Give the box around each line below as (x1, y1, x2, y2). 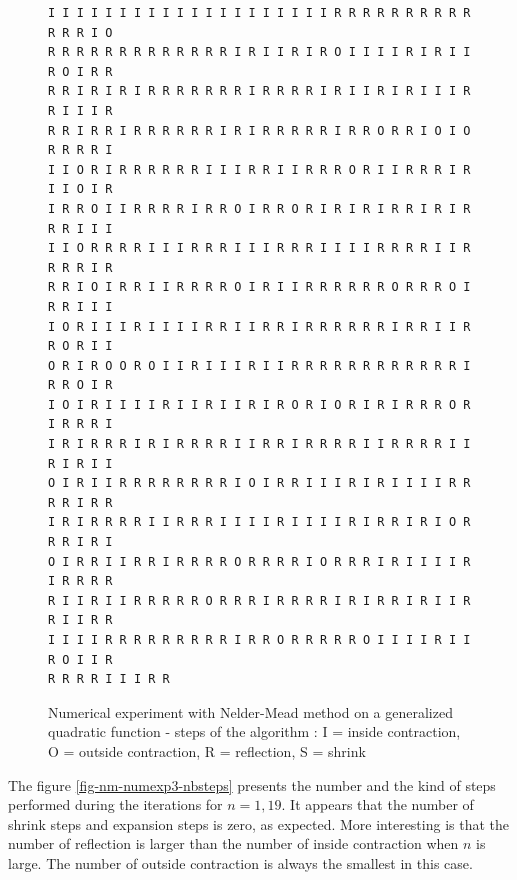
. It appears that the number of (281, 794, 474, 815)
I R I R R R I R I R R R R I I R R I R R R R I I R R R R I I (48, 437, 471, 452)
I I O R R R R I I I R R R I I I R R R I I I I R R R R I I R (48, 241, 471, 256)
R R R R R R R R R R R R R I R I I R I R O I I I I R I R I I (48, 45, 471, 60)
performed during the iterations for (8, 794, 223, 815)
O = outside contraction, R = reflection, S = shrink (48, 740, 366, 761)
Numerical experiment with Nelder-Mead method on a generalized (48, 701, 453, 722)
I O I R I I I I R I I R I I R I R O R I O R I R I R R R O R (48, 397, 471, 412)
